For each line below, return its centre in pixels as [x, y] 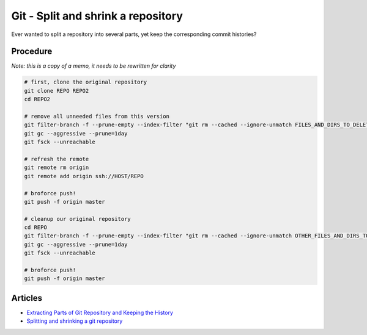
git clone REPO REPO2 [57, 91]
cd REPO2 [37, 99]
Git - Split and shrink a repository [97, 16]
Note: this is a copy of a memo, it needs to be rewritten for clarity [94, 66]
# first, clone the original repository [85, 82]
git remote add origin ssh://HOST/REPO [84, 176]
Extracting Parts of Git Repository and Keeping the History [100, 312]
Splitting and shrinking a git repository [75, 321]
